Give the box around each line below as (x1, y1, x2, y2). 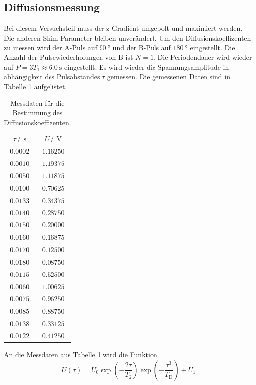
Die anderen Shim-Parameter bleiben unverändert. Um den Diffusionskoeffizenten (4, 32, 251, 43)
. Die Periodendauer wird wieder (153, 52, 252, 62)
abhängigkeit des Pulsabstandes (4, 71, 100, 82)
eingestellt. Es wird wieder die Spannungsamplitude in (64, 61, 229, 72)
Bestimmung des (12, 107, 63, 117)
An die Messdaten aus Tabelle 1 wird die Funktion (4, 349, 157, 359)
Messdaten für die (10, 98, 65, 108)
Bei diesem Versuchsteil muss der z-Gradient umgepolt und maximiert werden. (4, 23, 243, 33)
